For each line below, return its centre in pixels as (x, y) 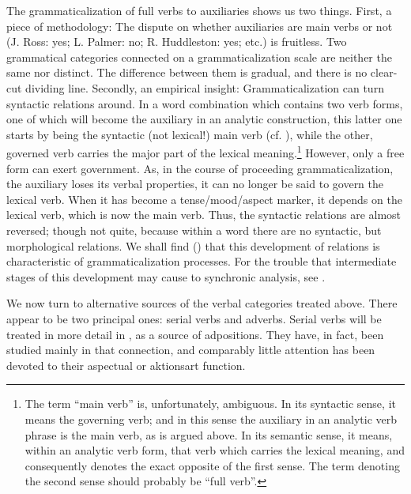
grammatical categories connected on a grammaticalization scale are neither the (199, 57)
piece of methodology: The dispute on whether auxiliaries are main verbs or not (200, 26)
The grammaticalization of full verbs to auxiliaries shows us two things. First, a (199, 10)
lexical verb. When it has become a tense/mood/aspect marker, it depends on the (204, 199)
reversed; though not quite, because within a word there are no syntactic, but (194, 230)
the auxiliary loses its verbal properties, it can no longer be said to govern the (195, 184)
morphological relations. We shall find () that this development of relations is (193, 245)
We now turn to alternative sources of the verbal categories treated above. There (202, 303)
